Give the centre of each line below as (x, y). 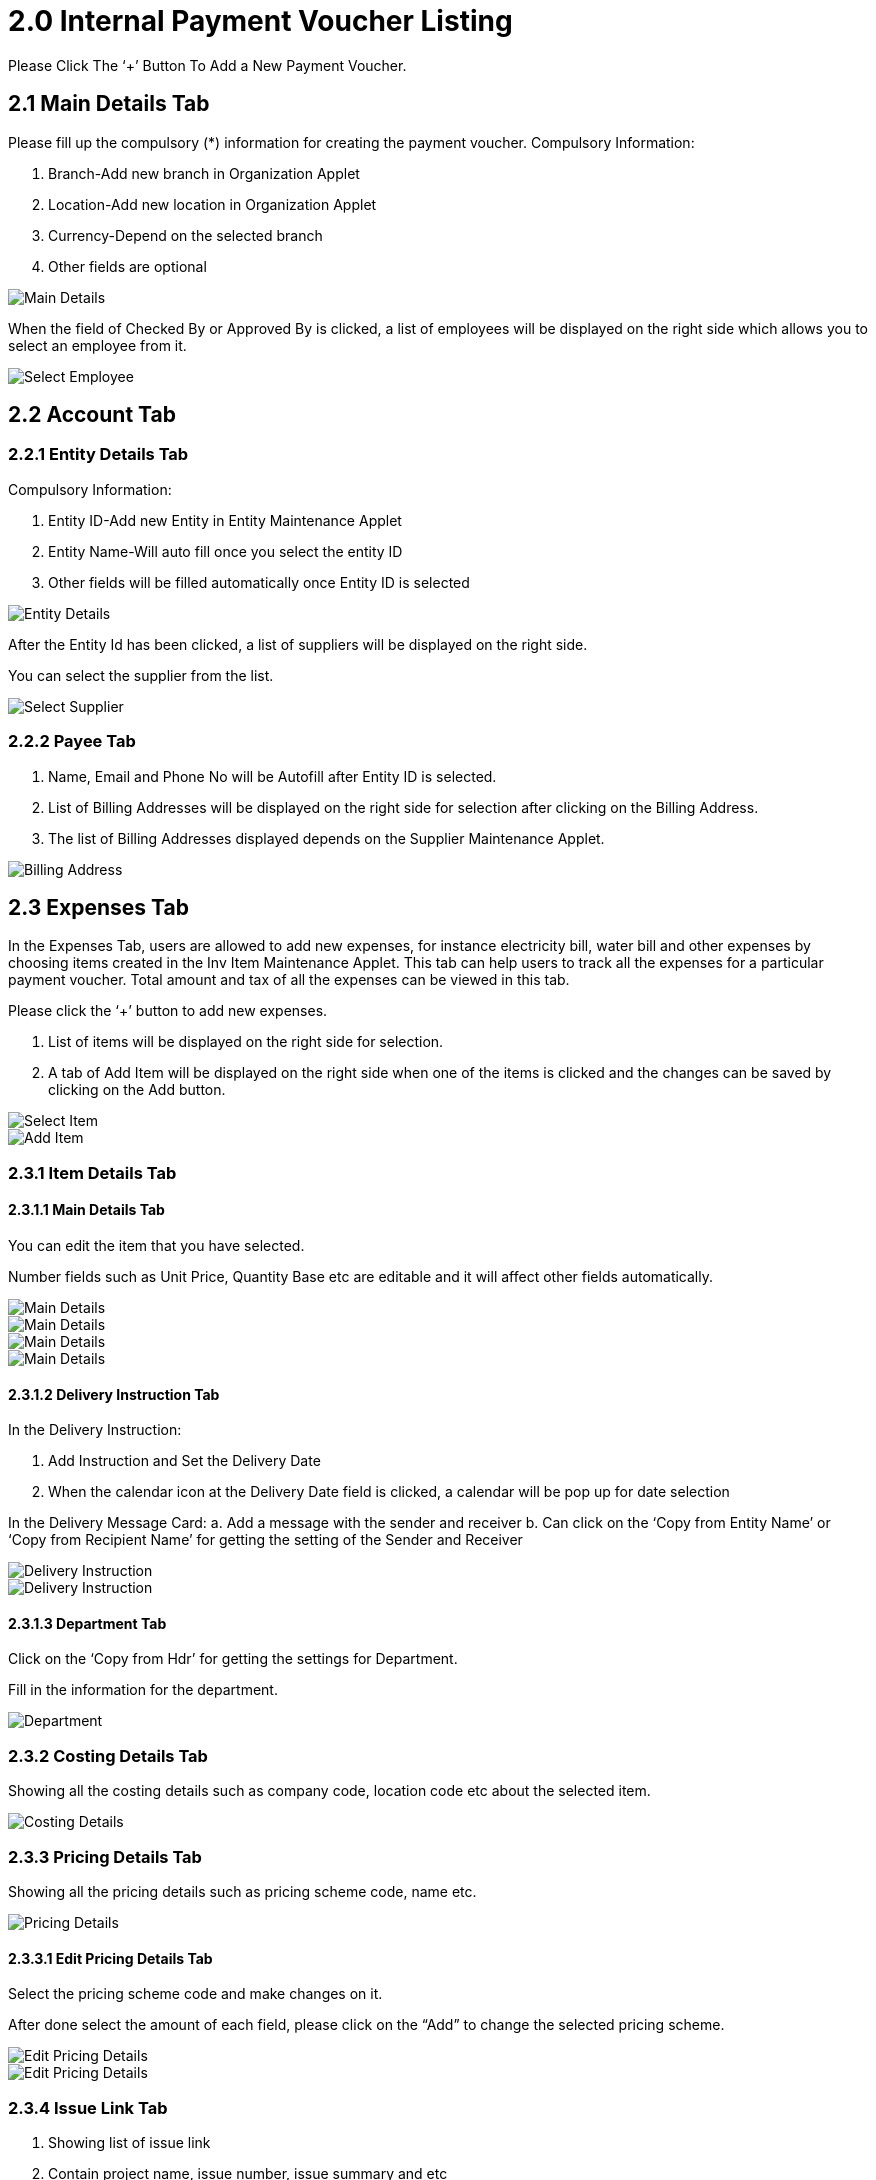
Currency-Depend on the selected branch (185, 235)
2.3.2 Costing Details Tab (108, 1755)
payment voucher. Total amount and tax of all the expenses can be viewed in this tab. (289, 980)
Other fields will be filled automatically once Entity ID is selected (259, 582)
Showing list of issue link (129, 2142)
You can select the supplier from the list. (141, 675)
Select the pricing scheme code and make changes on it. (195, 1994)
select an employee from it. (97, 345)
